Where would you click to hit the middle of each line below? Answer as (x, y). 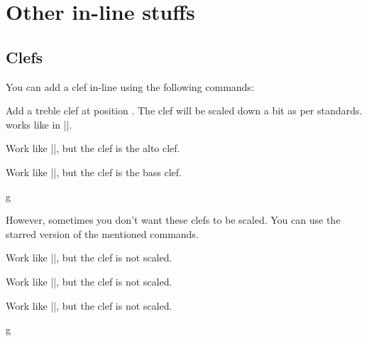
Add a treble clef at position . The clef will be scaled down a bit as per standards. (184, 110)
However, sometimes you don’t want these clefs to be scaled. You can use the (173, 220)
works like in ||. (39, 124)
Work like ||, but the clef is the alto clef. (93, 148)
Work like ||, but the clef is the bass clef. (94, 172)
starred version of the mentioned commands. (102, 233)
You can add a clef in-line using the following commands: (130, 86)
